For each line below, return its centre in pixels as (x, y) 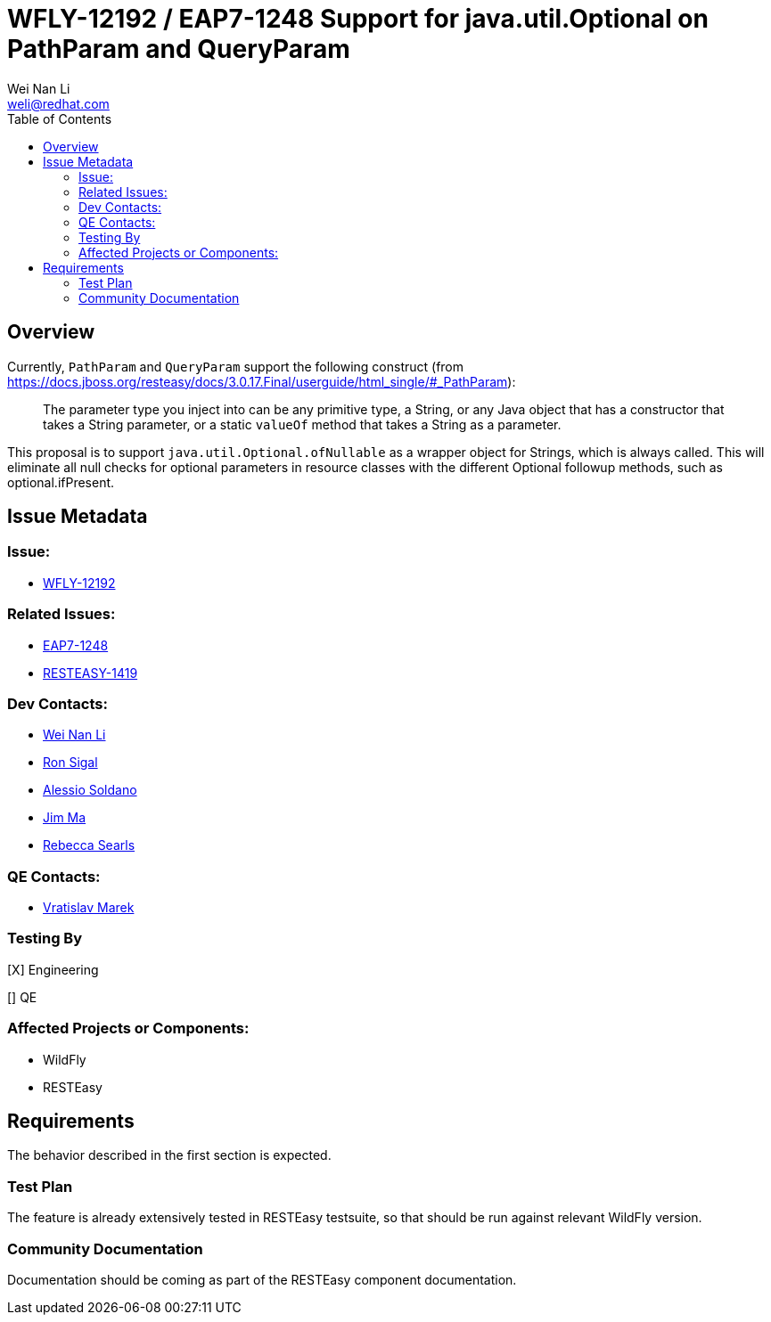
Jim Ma (65, 818)
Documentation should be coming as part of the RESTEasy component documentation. (262, 1279)
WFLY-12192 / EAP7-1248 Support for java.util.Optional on (358, 19)
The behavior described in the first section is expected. (169, 1155)
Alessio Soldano (90, 790)
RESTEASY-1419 (90, 673)
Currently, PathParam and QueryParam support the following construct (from (236, 366)
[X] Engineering (53, 969)
